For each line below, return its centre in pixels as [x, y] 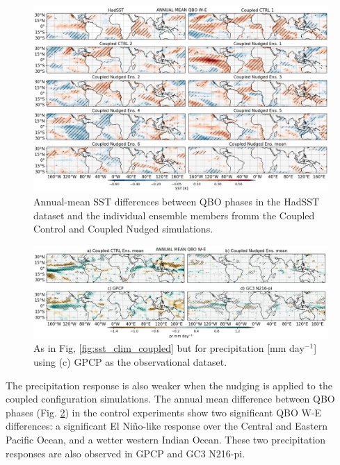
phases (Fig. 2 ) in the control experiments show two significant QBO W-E [164, 412]
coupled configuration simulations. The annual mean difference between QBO [170, 399]
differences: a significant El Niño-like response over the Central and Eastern [167, 426]
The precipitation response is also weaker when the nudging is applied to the [169, 385]
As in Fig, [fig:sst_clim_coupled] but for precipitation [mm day [169, 348]
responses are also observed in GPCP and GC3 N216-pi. [126, 453]
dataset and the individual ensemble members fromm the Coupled [174, 215]
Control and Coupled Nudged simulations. [123, 229]
